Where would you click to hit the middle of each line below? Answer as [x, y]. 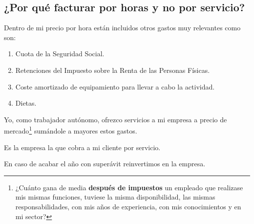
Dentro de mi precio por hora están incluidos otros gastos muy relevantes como [122, 28]
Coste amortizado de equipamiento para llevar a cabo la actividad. [115, 86]
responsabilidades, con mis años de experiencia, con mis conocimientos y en [128, 206]
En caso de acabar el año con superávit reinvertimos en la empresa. [105, 164]
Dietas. [26, 103]
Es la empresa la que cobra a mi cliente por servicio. [82, 147]
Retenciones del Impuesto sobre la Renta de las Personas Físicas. [113, 70]
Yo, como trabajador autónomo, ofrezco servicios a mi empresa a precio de [116, 119]
